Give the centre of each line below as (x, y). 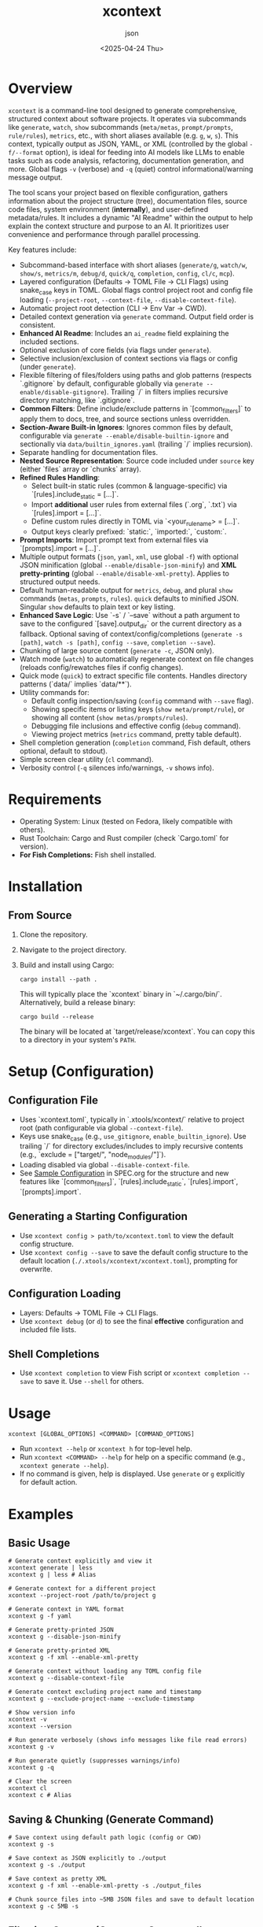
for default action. (48, 1482)
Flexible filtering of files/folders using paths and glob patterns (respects (135, 375)
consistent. (38, 325)
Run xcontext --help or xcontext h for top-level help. (106, 1449)
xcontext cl (27, 1788)
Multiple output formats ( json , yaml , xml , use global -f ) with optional (129, 557)
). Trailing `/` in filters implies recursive (166, 392)
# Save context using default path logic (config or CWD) (105, 1838)
